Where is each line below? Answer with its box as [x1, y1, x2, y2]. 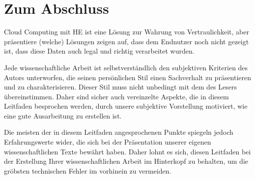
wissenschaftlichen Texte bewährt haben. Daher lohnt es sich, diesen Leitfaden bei [4, 146, 251, 156]
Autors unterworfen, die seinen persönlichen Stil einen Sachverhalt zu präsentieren [4, 72, 252, 82]
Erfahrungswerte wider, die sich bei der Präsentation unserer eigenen [4, 137, 211, 147]
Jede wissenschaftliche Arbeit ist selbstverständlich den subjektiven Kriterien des [4, 62, 248, 72]
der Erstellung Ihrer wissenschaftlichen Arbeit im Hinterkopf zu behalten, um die [4, 156, 248, 166]
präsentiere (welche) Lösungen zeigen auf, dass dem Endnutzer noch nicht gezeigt [4, 36, 249, 46]
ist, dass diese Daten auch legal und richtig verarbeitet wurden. [4, 46, 195, 56]
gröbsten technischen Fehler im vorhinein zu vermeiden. [4, 165, 171, 176]
